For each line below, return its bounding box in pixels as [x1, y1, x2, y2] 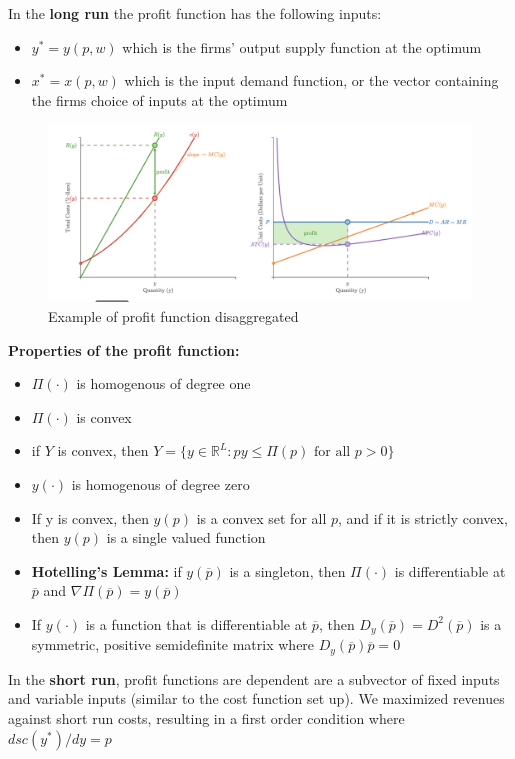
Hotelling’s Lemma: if [31, 560, 182, 581]
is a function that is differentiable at [85, 613, 308, 634]
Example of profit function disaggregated [48, 306, 299, 327]
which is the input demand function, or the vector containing [124, 70, 499, 91]
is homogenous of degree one [76, 373, 251, 394]
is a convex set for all [196, 507, 327, 528]
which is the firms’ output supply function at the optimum [122, 36, 482, 57]
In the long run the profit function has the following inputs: [8, 3, 382, 23]
